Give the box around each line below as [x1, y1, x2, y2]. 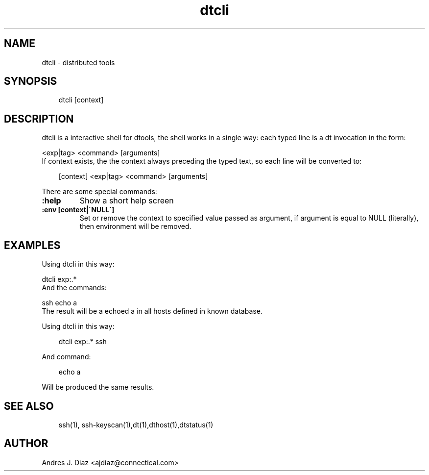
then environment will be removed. [79, 222, 191, 231]
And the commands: [42, 283, 107, 292]
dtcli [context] [58, 96, 104, 104]
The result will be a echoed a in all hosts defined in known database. [42, 307, 262, 316]
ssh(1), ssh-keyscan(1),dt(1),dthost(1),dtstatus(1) [58, 420, 214, 429]
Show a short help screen [79, 196, 174, 206]
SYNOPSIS [4, 75, 57, 88]
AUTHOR [4, 437, 48, 450]
